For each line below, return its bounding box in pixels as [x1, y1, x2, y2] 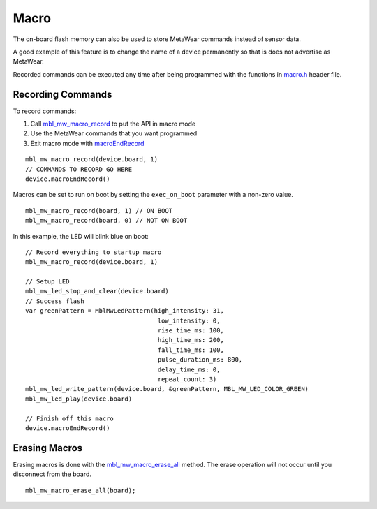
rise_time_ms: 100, [157, 327, 225, 334]
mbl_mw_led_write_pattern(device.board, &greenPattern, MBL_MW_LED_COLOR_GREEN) [25, 385, 309, 393]
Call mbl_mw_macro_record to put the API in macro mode [30, 119, 195, 128]
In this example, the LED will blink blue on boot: [13, 232, 149, 240]
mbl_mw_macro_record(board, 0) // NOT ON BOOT [25, 216, 188, 225]
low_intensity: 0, [157, 316, 221, 325]
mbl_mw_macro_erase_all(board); [25, 486, 136, 494]
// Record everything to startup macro [25, 248, 162, 256]
